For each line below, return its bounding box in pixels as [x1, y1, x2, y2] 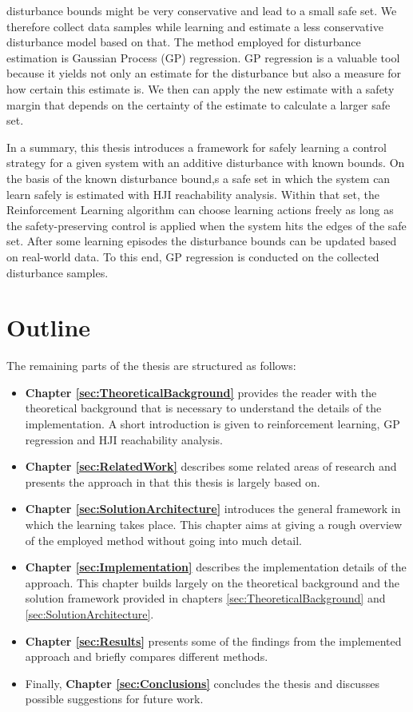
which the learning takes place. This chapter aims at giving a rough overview [25, 515, 403, 532]
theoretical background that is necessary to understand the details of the [25, 400, 382, 416]
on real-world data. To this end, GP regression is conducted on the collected [6, 248, 379, 265]
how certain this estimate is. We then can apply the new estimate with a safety [6, 80, 395, 97]
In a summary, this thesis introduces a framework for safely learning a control [6, 138, 387, 155]
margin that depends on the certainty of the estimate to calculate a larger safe [6, 96, 391, 113]
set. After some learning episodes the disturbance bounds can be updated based [6, 233, 397, 249]
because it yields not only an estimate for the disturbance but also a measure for [6, 65, 402, 82]
